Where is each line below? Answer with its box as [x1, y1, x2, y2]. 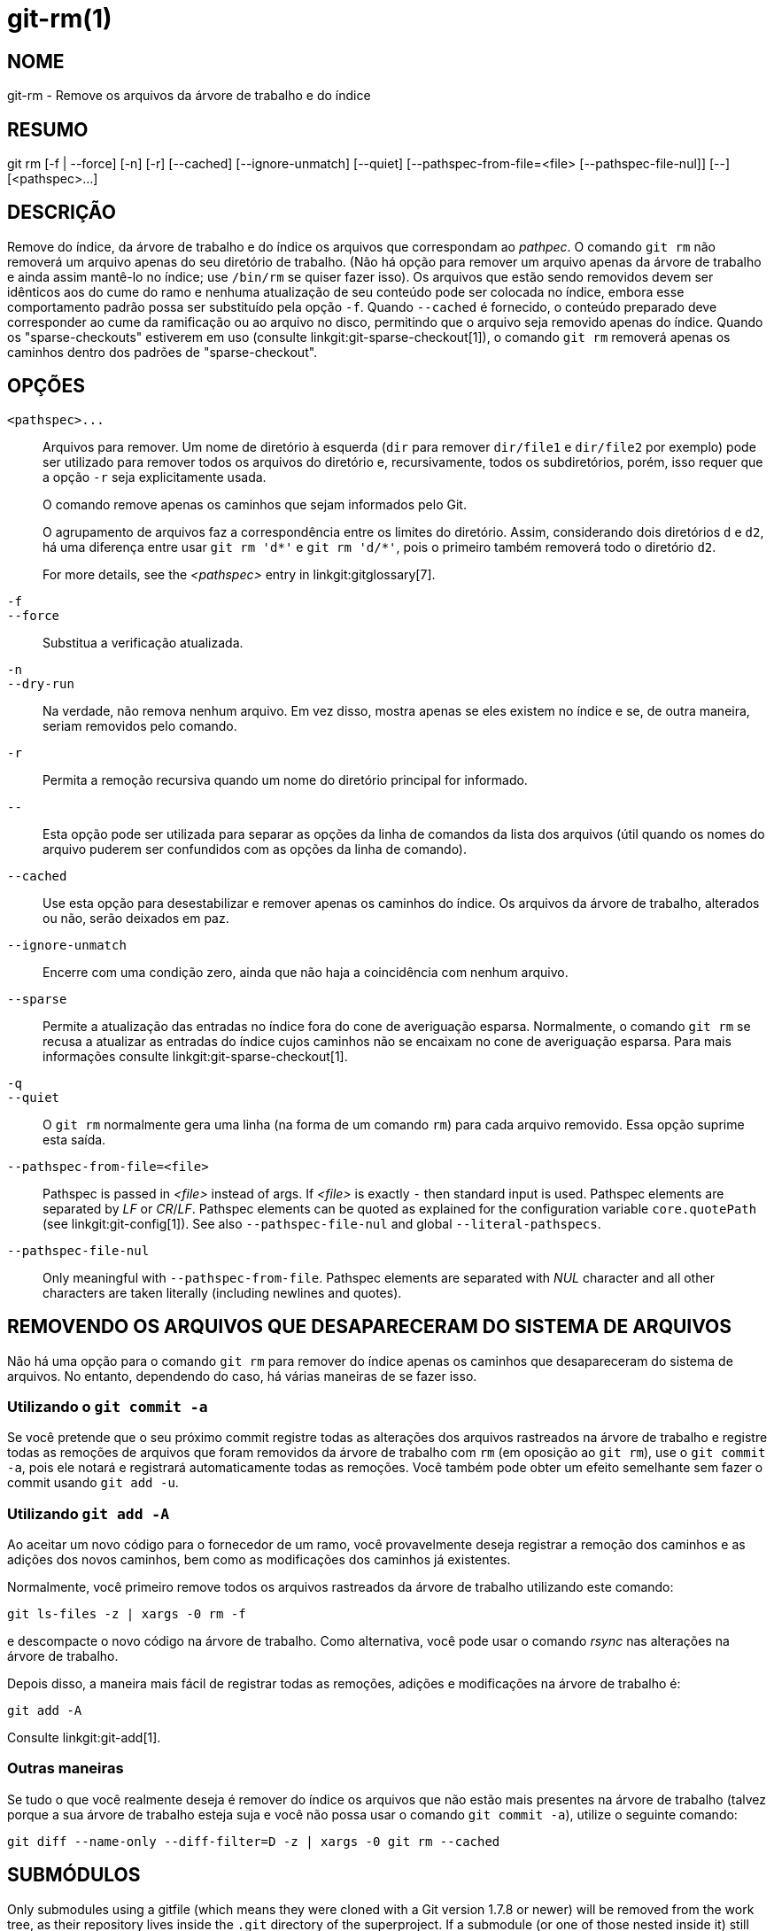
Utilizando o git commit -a [7, 1397, 208, 1415]
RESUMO [7, 118, 89, 141]
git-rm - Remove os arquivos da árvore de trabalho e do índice [7, 88, 371, 104]
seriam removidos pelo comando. [43, 717, 237, 733]
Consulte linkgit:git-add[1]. [7, 1730, 161, 1746]
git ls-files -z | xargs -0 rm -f [7, 1607, 246, 1622]
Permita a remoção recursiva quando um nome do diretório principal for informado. [43, 772, 528, 787]
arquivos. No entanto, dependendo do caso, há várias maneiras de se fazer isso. [7, 1368, 477, 1384]
